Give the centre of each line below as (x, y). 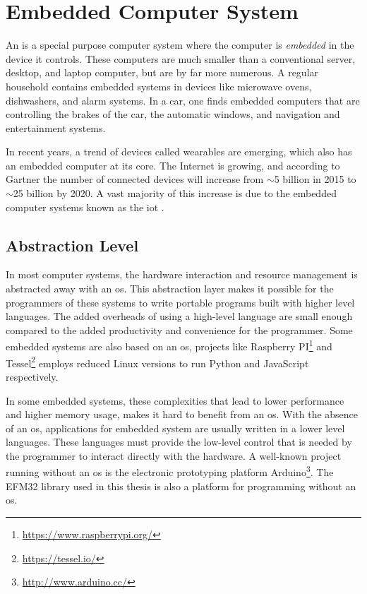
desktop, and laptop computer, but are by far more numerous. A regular (162, 72)
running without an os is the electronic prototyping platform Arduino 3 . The (170, 471)
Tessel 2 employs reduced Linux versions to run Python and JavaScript (157, 362)
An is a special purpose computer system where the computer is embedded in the (180, 45)
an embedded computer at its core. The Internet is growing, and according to (173, 165)
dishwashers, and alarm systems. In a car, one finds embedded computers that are (183, 100)
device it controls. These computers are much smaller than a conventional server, (181, 58)
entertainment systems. (56, 127)
